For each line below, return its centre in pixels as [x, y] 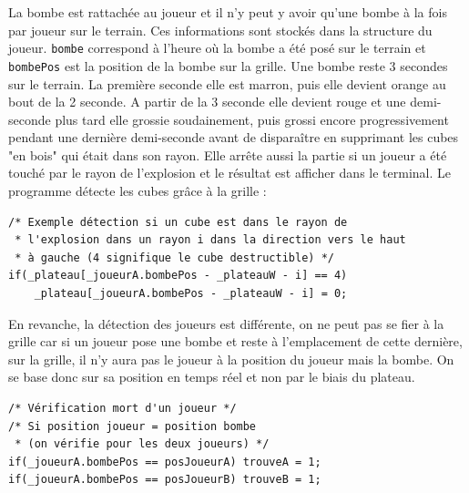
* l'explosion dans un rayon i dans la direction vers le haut [210, 240]
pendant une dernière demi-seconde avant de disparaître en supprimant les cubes [234, 137]
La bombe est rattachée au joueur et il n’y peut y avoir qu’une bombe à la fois [228, 12]
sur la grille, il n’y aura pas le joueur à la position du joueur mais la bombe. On [231, 359]
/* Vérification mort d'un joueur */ [122, 408]
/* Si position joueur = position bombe [133, 426]
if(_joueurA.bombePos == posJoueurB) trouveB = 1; [165, 480]
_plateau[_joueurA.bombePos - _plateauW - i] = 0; [191, 294]
